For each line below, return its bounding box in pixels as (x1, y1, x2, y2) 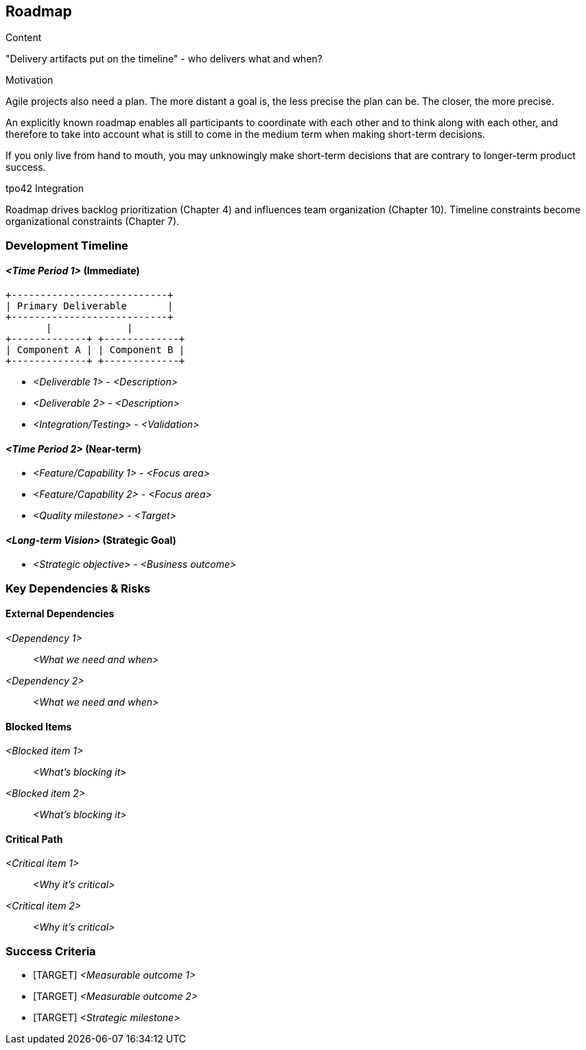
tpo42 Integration (5, 182, 84, 195)
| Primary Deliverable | (5, 300, 174, 312)
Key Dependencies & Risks (5, 581, 151, 595)
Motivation (5, 74, 54, 86)
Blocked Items (5, 720, 72, 732)
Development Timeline (5, 238, 128, 252)
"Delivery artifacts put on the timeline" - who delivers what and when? (5, 53, 323, 65)
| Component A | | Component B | (5, 344, 185, 356)
